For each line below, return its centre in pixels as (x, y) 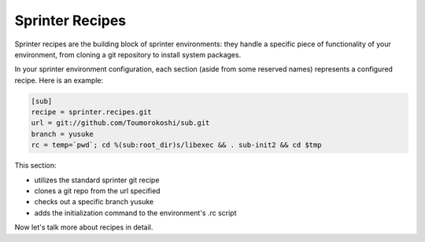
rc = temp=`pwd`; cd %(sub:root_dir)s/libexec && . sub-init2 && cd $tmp (176, 145)
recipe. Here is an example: (59, 80)
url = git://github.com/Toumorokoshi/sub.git (120, 123)
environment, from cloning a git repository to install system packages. (128, 54)
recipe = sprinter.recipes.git (92, 112)
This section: (35, 166)
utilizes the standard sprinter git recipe (97, 180)
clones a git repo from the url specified (97, 191)
